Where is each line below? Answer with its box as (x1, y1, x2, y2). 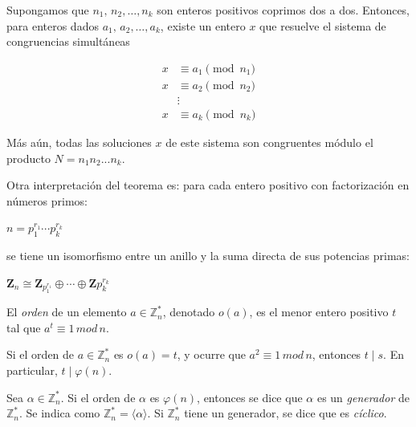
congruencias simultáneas (6, 33, 130, 50)
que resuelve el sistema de (259, 17, 386, 34)
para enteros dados (6, 17, 99, 34)
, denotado (162, 303, 215, 320)
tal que (6, 319, 41, 335)
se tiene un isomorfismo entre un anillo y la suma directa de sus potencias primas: (6, 247, 410, 264)
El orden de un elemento (6, 303, 127, 320)
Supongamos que (6, 2, 89, 18)
